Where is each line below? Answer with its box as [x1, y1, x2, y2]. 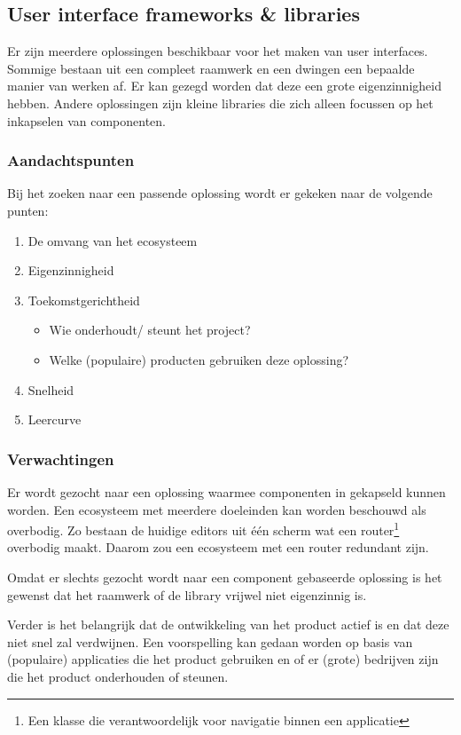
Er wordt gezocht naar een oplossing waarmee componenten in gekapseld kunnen [7, 482, 446, 501]
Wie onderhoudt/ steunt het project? [49, 320, 251, 339]
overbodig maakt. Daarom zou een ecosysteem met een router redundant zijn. [7, 538, 429, 557]
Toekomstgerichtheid [27, 290, 140, 309]
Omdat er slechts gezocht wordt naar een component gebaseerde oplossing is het [7, 567, 442, 586]
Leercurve [27, 410, 82, 429]
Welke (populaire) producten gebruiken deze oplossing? [49, 350, 349, 368]
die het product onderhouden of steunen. [7, 667, 229, 685]
